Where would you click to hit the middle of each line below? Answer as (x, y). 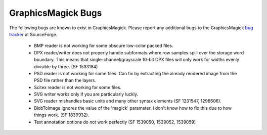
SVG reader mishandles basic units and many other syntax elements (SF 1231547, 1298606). (128, 101)
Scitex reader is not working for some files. (78, 87)
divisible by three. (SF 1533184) (66, 66)
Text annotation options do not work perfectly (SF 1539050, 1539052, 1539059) (115, 122)
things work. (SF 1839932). (62, 115)
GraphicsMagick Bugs (56, 13)
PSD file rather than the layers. (65, 80)
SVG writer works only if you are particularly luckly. (86, 94)
